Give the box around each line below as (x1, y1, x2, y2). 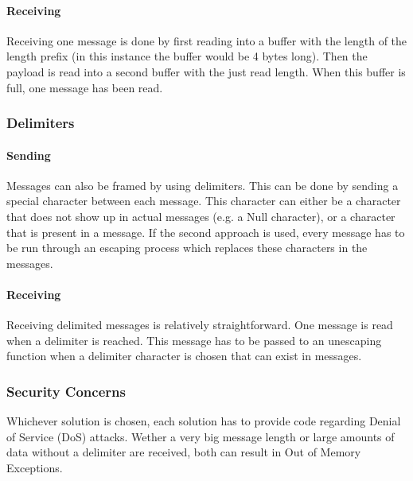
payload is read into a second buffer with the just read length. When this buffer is (6, 63, 406, 80)
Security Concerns (6, 381, 126, 401)
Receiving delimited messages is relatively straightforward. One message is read (6, 316, 393, 333)
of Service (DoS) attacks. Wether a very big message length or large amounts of (6, 428, 395, 444)
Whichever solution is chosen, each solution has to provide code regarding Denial (6, 413, 401, 429)
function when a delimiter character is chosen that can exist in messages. (6, 347, 362, 364)
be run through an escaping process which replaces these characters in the (6, 239, 368, 256)
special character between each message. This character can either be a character (6, 192, 401, 209)
